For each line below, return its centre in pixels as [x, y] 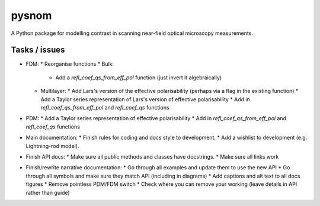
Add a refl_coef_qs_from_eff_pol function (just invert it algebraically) [139, 78]
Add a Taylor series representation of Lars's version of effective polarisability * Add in [145, 99]
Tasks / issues [38, 50]
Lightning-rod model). [52, 146]
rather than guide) [48, 192]
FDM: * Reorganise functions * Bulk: [70, 64]
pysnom [31, 15]
